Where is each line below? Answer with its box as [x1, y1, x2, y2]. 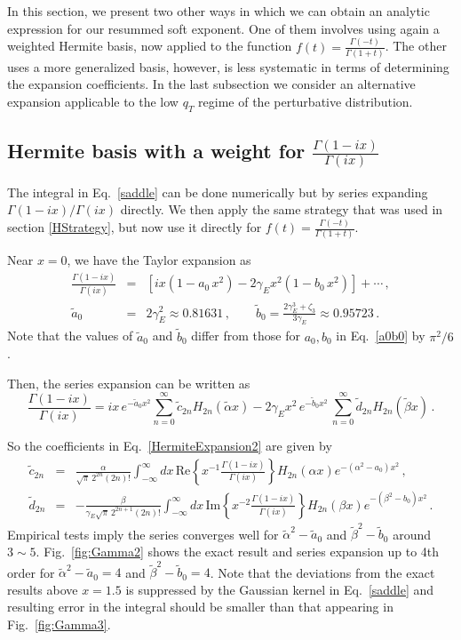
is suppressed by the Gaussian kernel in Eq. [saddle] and [125, 580, 434, 598]
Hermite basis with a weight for [7, 137, 306, 164]
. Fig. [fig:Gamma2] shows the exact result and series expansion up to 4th [36, 541, 440, 560]
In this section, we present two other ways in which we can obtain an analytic [7, 2, 430, 20]
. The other [385, 36, 447, 55]
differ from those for [191, 326, 300, 345]
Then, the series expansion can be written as [7, 373, 250, 392]
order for [7, 563, 55, 581]
